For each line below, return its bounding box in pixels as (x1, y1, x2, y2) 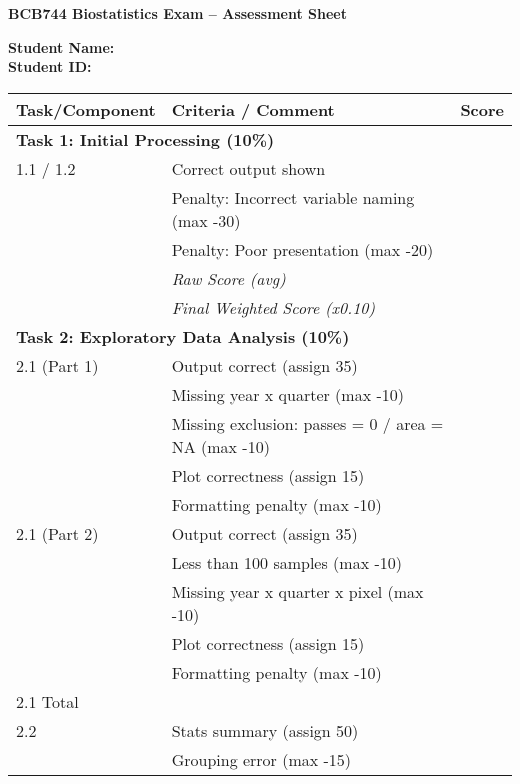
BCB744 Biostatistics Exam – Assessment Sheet (8, 3, 348, 23)
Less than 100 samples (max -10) (171, 550, 402, 574)
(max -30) (171, 208, 241, 232)
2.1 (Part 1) (16, 353, 99, 377)
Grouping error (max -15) (171, 747, 352, 771)
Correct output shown (171, 156, 326, 180)
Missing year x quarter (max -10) (171, 382, 404, 406)
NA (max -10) (171, 434, 270, 458)
